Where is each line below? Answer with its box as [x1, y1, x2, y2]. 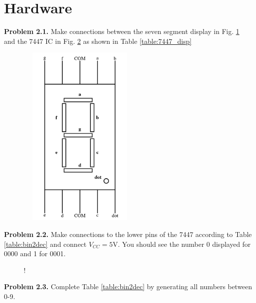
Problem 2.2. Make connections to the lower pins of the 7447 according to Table [4, 229, 252, 239]
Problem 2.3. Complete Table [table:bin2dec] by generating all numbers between [4, 281, 253, 292]
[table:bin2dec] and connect [4, 238, 87, 249]
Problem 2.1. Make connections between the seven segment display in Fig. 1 [4, 26, 240, 36]
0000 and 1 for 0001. [4, 248, 66, 259]
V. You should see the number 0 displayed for [112, 238, 251, 249]
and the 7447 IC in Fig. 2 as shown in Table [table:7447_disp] [4, 35, 192, 46]
